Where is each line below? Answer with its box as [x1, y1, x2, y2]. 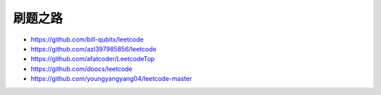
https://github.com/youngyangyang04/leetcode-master [30, 75, 193, 83]
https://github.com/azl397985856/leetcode [30, 44, 157, 53]
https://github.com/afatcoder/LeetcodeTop [30, 55, 155, 63]
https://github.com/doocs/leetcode [30, 64, 133, 73]
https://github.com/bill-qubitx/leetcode [30, 35, 144, 44]
